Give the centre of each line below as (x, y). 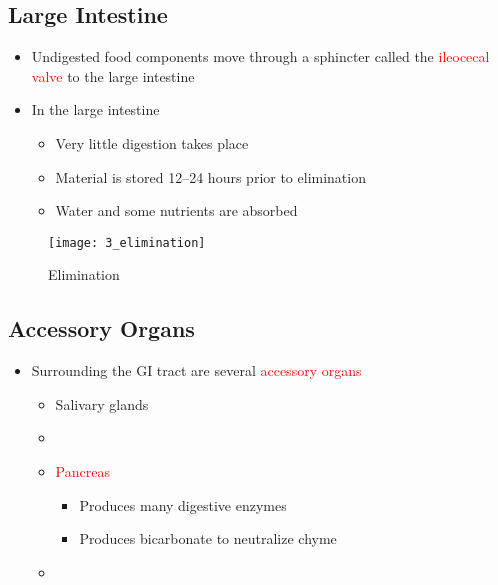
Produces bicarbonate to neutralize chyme (208, 538)
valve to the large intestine (113, 75)
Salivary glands (102, 403)
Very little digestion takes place (152, 142)
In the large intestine (95, 109)
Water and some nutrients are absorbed (176, 210)
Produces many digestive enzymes (183, 504)
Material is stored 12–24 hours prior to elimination (210, 176)
